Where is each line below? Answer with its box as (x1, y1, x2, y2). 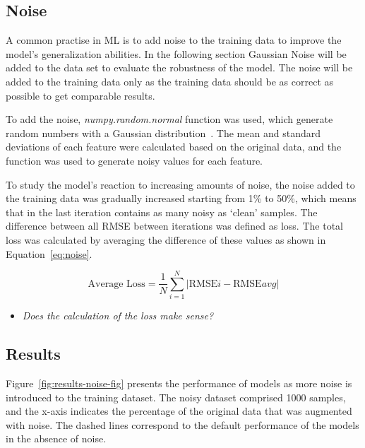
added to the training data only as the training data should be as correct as (6, 73, 334, 88)
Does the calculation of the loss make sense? (22, 308, 214, 323)
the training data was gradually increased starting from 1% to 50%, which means (6, 191, 357, 206)
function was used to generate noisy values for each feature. (6, 153, 263, 167)
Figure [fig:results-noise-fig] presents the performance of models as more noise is (6, 376, 352, 391)
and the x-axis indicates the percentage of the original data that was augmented (6, 403, 352, 418)
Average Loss (88, 278, 145, 289)
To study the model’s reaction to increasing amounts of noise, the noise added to (6, 177, 355, 191)
